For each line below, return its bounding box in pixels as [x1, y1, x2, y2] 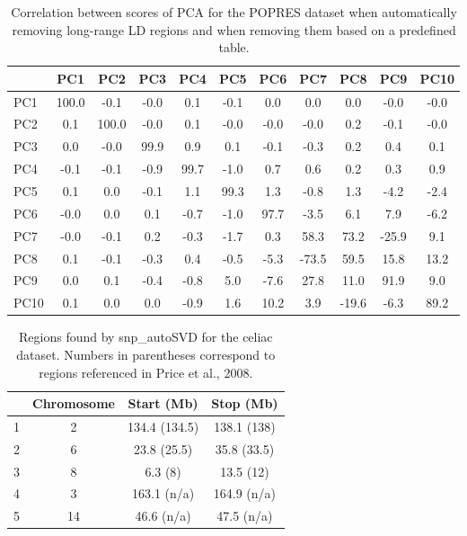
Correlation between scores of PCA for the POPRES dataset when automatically [11, 3, 457, 21]
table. [218, 38, 250, 57]
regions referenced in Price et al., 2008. [39, 362, 253, 381]
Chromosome [32, 394, 115, 413]
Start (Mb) [128, 394, 198, 413]
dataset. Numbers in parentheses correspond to [16, 344, 276, 363]
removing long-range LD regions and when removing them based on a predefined [12, 20, 456, 39]
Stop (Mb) [211, 394, 278, 413]
